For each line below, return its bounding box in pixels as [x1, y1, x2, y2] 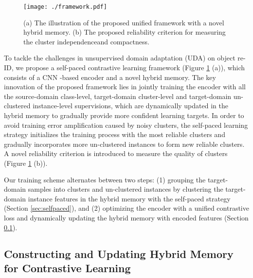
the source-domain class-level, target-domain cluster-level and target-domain [4, 91, 232, 101]
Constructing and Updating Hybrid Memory [4, 246, 234, 261]
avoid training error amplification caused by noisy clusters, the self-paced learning [4, 119, 248, 130]
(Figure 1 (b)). [4, 158, 48, 168]
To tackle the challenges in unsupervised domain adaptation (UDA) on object [4, 53, 235, 63]
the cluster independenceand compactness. [23, 36, 149, 46]
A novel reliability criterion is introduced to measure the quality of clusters [4, 148, 228, 159]
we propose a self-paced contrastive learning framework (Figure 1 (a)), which [16, 62, 245, 73]
